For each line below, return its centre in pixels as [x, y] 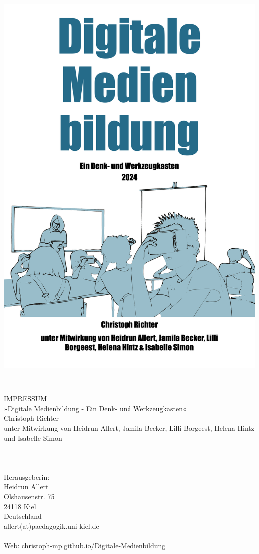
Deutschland [23, 516]
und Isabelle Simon [33, 437]
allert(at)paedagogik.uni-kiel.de [52, 525]
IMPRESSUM [26, 399]
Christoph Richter [32, 418]
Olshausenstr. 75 [29, 496]
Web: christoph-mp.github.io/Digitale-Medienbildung [85, 545]
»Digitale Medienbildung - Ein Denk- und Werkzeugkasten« [95, 408]
